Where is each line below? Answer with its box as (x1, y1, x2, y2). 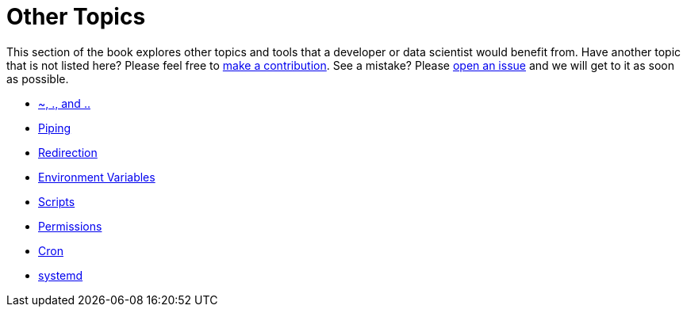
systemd (38, 268, 83, 282)
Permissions (38, 219, 102, 233)
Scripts (38, 194, 75, 208)
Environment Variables (38, 170, 155, 184)
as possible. (6, 71, 69, 86)
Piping (38, 120, 71, 135)
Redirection (38, 145, 98, 159)
